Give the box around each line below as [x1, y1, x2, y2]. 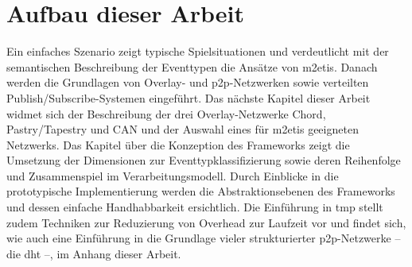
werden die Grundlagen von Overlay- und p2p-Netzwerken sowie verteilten [6, 74, 369, 91]
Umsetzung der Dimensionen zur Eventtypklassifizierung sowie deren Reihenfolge [6, 152, 401, 168]
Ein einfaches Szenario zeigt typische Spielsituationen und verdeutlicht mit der [6, 43, 389, 60]
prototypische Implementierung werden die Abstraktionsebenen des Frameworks [6, 183, 395, 199]
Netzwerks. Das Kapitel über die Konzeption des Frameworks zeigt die [6, 136, 350, 153]
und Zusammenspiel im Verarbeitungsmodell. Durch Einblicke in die [6, 167, 339, 184]
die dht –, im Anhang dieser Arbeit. [6, 245, 181, 261]
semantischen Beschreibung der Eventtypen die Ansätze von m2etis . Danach [6, 58, 378, 75]
